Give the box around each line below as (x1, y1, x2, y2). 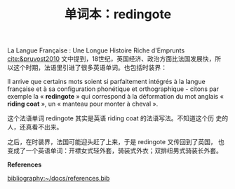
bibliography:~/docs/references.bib (7, 174, 110, 183)
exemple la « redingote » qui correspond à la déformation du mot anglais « (7, 92, 224, 101)
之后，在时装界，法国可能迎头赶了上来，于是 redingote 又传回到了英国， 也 (7, 138, 224, 146)
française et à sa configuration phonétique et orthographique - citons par (7, 85, 220, 93)
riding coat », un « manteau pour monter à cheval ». (7, 99, 159, 108)
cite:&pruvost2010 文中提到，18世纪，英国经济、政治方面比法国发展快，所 (7, 55, 222, 63)
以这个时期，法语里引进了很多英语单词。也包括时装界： (7, 64, 167, 72)
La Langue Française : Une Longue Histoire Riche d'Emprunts (7, 46, 185, 55)
